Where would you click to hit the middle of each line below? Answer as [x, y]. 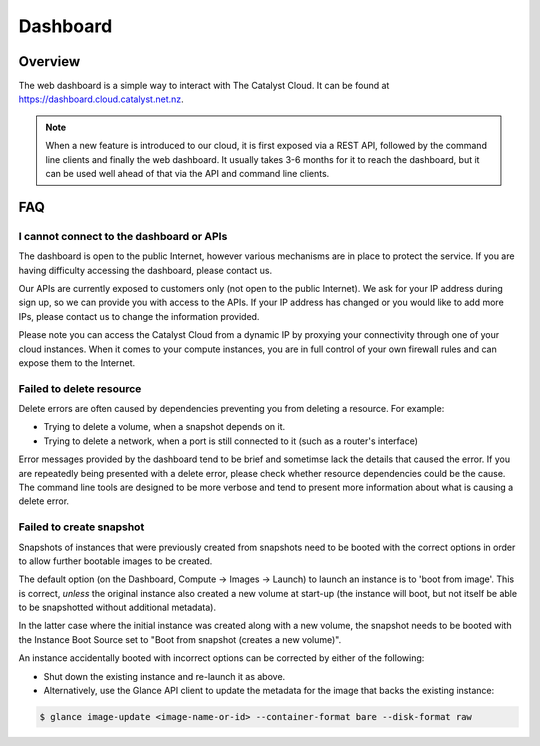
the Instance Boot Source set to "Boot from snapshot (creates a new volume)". [180, 639]
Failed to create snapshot [81, 527]
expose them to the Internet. [77, 362]
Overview [49, 61]
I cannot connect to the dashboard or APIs [123, 236]
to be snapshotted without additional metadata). [117, 607]
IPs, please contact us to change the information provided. [139, 316]
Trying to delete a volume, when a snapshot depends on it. [164, 427]
